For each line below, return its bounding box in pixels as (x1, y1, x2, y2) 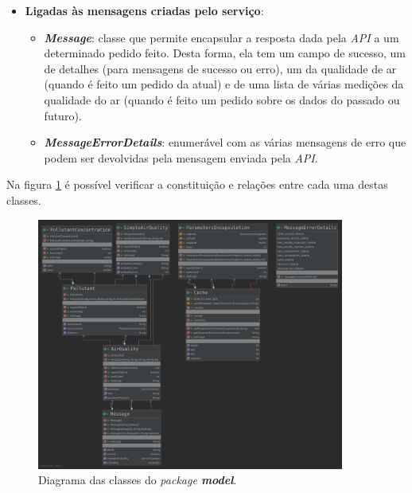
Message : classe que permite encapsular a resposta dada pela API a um (44, 29, 399, 45)
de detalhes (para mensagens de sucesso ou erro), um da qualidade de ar (44, 60, 397, 76)
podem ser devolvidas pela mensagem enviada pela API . (44, 149, 318, 166)
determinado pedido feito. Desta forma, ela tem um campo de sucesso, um (44, 45, 406, 61)
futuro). (44, 107, 82, 123)
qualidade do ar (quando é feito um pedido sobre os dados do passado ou (44, 91, 400, 108)
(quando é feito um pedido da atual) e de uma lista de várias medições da (44, 76, 404, 92)
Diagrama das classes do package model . (38, 471, 237, 488)
